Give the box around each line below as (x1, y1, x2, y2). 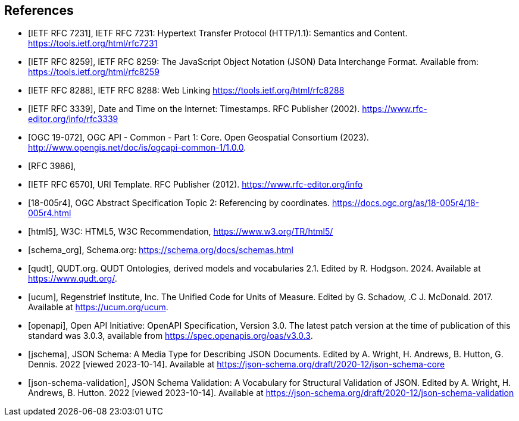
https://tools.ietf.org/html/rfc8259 (28, 67, 160, 77)
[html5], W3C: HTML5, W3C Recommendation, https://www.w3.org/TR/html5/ (28, 226, 333, 237)
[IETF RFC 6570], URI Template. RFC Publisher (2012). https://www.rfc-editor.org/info (28, 179, 363, 190)
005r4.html (28, 208, 71, 219)
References (4, 3, 74, 18)
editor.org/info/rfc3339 (28, 114, 118, 124)
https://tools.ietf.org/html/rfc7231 (28, 38, 158, 49)
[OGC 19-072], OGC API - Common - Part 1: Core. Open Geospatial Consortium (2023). (28, 132, 369, 143)
